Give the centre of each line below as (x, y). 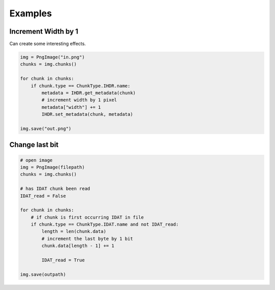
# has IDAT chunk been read (55, 189)
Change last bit (34, 145)
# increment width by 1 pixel (79, 100)
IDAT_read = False (43, 196)
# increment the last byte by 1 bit (87, 238)
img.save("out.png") (46, 128)
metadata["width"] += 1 (71, 107)
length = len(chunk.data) (74, 232)
